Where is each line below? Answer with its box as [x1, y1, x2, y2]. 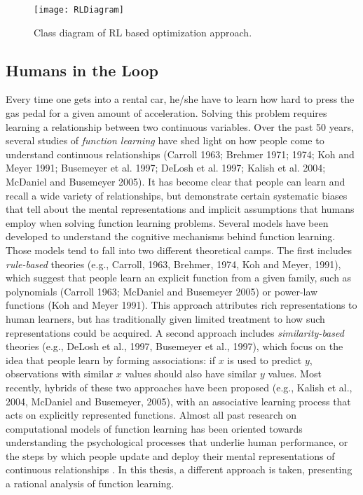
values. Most [268, 366, 322, 381]
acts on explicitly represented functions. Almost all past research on [6, 407, 297, 422]
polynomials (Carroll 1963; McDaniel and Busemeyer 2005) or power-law [6, 284, 318, 298]
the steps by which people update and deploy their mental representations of [6, 448, 335, 463]
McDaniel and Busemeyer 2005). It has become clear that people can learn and [6, 174, 345, 189]
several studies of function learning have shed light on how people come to [6, 133, 324, 148]
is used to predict [227, 352, 302, 367]
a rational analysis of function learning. [6, 476, 174, 491]
